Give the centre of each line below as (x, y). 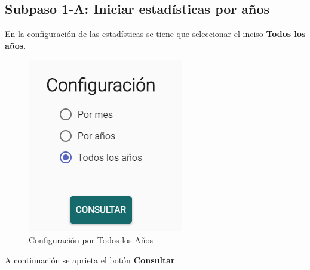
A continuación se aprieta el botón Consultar (90, 260)
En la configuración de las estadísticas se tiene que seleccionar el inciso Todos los (155, 34)
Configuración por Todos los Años (91, 239)
